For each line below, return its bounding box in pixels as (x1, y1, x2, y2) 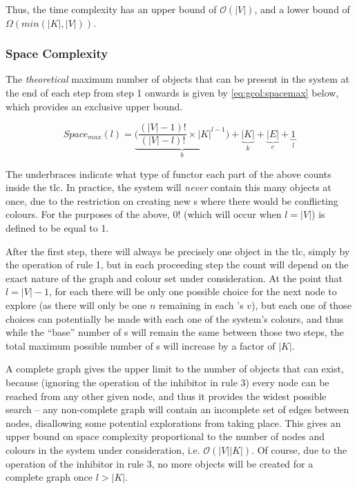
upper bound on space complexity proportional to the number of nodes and (6, 429, 325, 443)
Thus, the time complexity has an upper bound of (6, 2, 217, 16)
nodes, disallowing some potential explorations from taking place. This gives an (6, 415, 341, 430)
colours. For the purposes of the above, (6, 207, 170, 221)
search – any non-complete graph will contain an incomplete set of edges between (6, 402, 349, 417)
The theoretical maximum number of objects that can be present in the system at (6, 72, 350, 86)
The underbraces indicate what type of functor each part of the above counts (6, 166, 331, 181)
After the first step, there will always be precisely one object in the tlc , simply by (6, 243, 350, 258)
